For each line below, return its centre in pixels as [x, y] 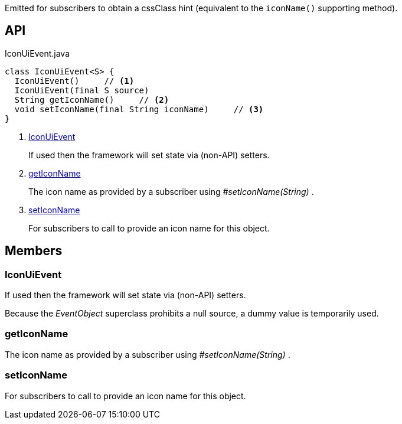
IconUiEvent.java [37, 53]
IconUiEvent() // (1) [74, 81]
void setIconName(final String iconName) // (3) [139, 109]
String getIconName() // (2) [92, 100]
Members [34, 251]
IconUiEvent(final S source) [82, 90]
